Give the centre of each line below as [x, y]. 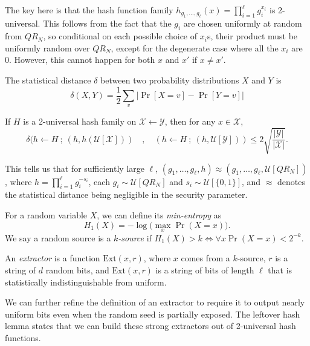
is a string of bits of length [205, 269]
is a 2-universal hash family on [80, 121]
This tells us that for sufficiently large [75, 168]
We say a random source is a [58, 237]
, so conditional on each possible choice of [120, 36]
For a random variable [46, 214]
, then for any [190, 121]
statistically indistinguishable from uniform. [86, 282]
